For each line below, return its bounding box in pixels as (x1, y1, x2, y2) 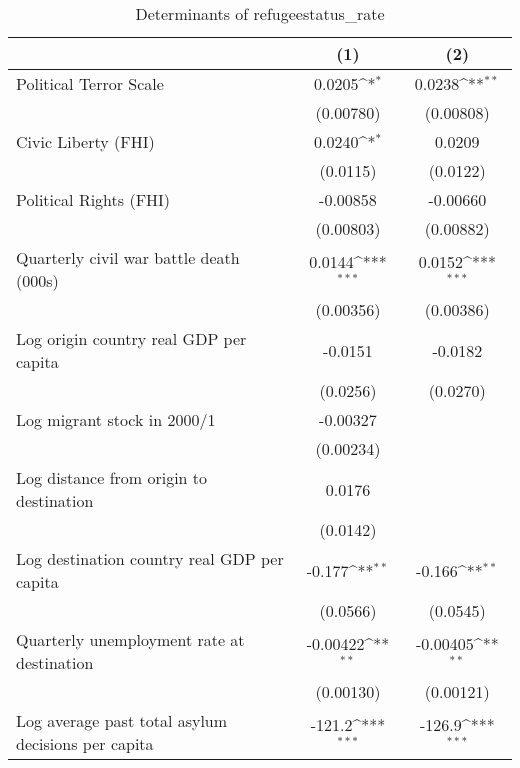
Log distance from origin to (16, 466, 208, 489)
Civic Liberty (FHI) (16, 130, 155, 153)
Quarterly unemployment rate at (16, 628, 245, 651)
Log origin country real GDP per (16, 327, 247, 350)
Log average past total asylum (16, 709, 228, 732)
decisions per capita (16, 732, 154, 755)
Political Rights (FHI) (16, 188, 171, 211)
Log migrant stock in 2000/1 (16, 408, 216, 431)
